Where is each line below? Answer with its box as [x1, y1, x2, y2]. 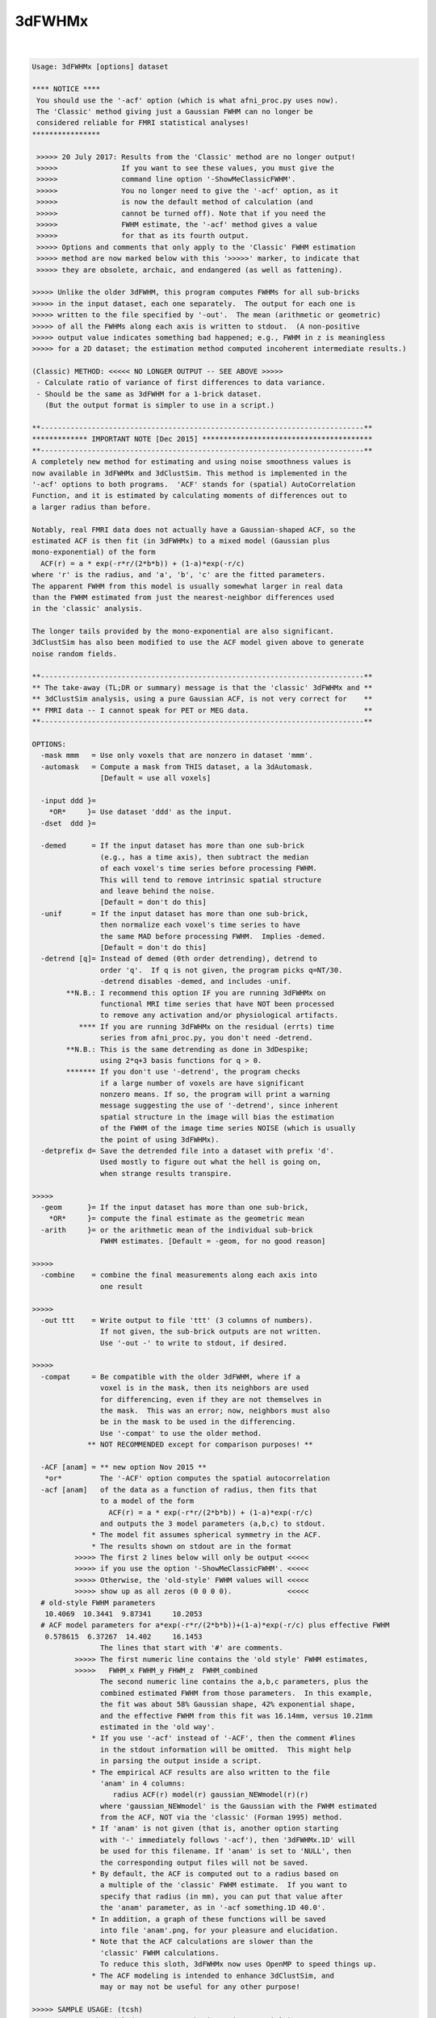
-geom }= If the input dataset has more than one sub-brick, [40, 1203, 309, 1212]
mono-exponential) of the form [31, 547, 157, 557]
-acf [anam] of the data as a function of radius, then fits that [40, 1485, 318, 1494]
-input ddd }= [40, 796, 97, 805]
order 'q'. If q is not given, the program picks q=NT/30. [99, 965, 343, 974]
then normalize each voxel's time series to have [99, 920, 300, 930]
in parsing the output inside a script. [99, 1756, 262, 1765]
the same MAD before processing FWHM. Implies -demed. [99, 932, 326, 940]
